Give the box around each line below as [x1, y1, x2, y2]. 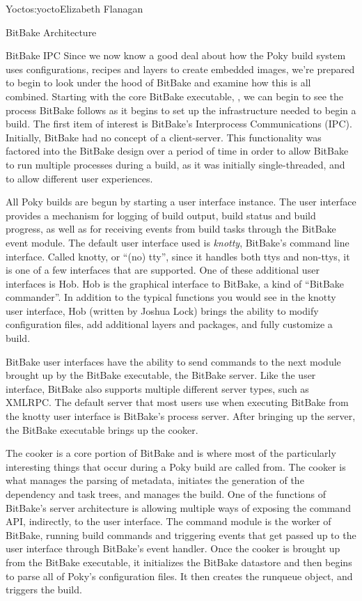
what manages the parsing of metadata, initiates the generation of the [6, 473, 304, 487]
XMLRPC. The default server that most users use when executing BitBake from [6, 395, 349, 409]
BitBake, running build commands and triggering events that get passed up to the [6, 527, 356, 542]
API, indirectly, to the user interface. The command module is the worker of [6, 514, 331, 529]
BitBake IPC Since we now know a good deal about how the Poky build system [6, 48, 346, 63]
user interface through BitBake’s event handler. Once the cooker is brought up [6, 541, 340, 556]
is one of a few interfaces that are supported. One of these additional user [6, 263, 320, 277]
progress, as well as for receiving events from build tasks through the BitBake [6, 221, 336, 236]
